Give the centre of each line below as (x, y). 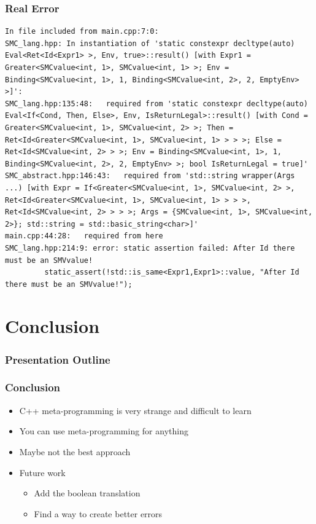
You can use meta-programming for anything (104, 431)
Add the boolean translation (87, 493)
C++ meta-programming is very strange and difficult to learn (135, 410)
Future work (42, 472)
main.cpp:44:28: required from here (84, 236)
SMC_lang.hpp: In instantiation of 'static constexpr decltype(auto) (150, 43)
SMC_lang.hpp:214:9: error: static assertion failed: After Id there (150, 248)
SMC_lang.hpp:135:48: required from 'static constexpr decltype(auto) (156, 104)
